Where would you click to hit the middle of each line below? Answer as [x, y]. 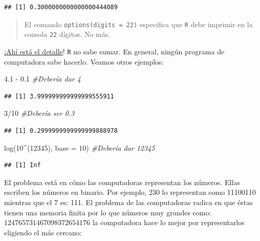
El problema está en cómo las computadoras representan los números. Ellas [122, 182]
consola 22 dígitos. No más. [67, 34]
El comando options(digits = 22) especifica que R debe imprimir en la [138, 24]
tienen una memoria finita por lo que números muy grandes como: [108, 212]
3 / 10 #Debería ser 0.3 [39, 113]
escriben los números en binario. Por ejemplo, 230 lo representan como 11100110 [130, 192]
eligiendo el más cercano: [43, 232]
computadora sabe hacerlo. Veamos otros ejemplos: [84, 61]
